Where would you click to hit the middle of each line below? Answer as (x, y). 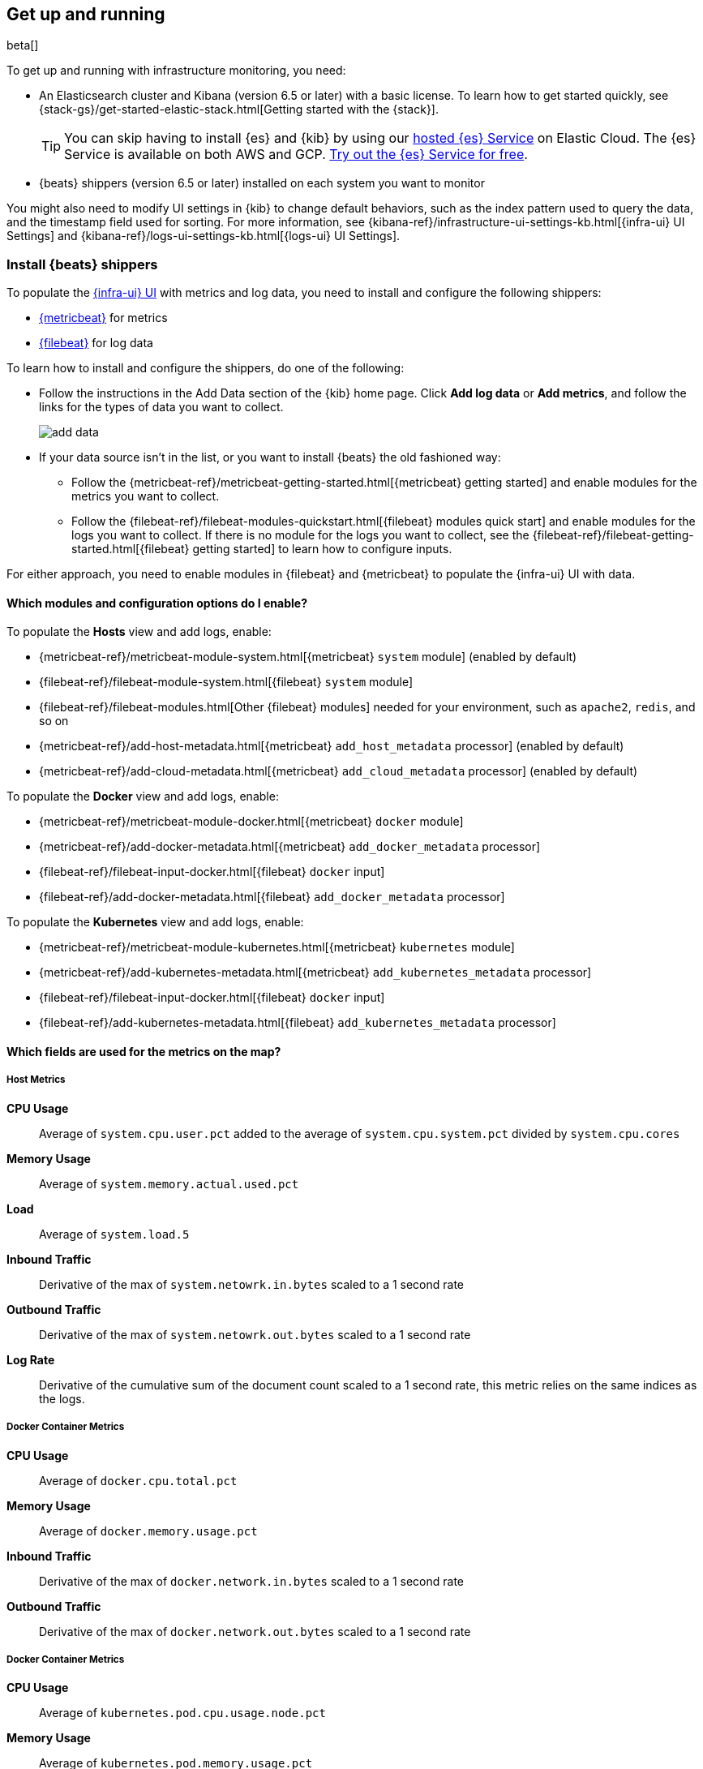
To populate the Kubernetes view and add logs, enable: (155, 922)
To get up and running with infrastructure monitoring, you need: (176, 71)
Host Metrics (36, 1080)
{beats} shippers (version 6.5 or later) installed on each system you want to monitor (262, 183)
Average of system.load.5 (114, 1234)
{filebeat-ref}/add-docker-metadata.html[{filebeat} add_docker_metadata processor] (272, 897)
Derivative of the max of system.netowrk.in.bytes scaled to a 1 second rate (252, 1284)
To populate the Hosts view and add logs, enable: (139, 632)
